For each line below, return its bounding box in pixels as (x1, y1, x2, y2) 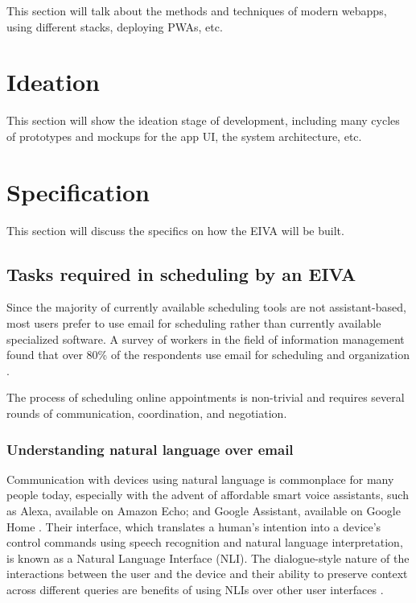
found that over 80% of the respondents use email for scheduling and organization (6, 346, 410, 363)
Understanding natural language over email (6, 439, 294, 459)
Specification (6, 175, 150, 208)
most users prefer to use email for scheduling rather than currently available (6, 315, 381, 332)
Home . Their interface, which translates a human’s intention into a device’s (6, 518, 381, 535)
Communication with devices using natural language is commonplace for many (6, 470, 394, 487)
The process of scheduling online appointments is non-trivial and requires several (6, 389, 405, 406)
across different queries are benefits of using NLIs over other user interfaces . (6, 580, 384, 597)
